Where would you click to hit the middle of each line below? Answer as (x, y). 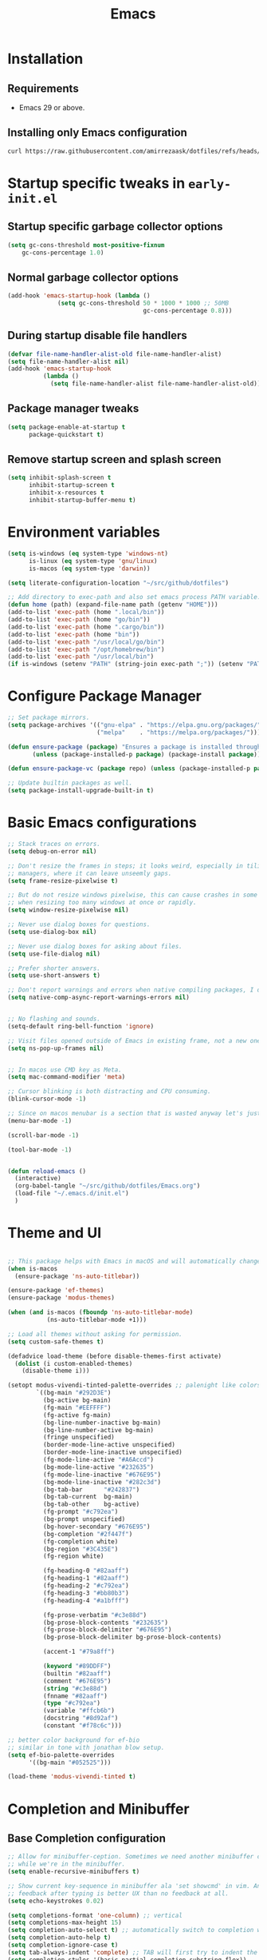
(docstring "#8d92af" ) (80, 1718)
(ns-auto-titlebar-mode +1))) (97, 1320)
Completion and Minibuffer (98, 1809)
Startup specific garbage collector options (116, 227)
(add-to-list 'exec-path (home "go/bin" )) (79, 620)
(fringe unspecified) (79, 1437)
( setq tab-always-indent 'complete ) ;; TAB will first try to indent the (133, 1952)
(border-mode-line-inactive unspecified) (112, 1452)
